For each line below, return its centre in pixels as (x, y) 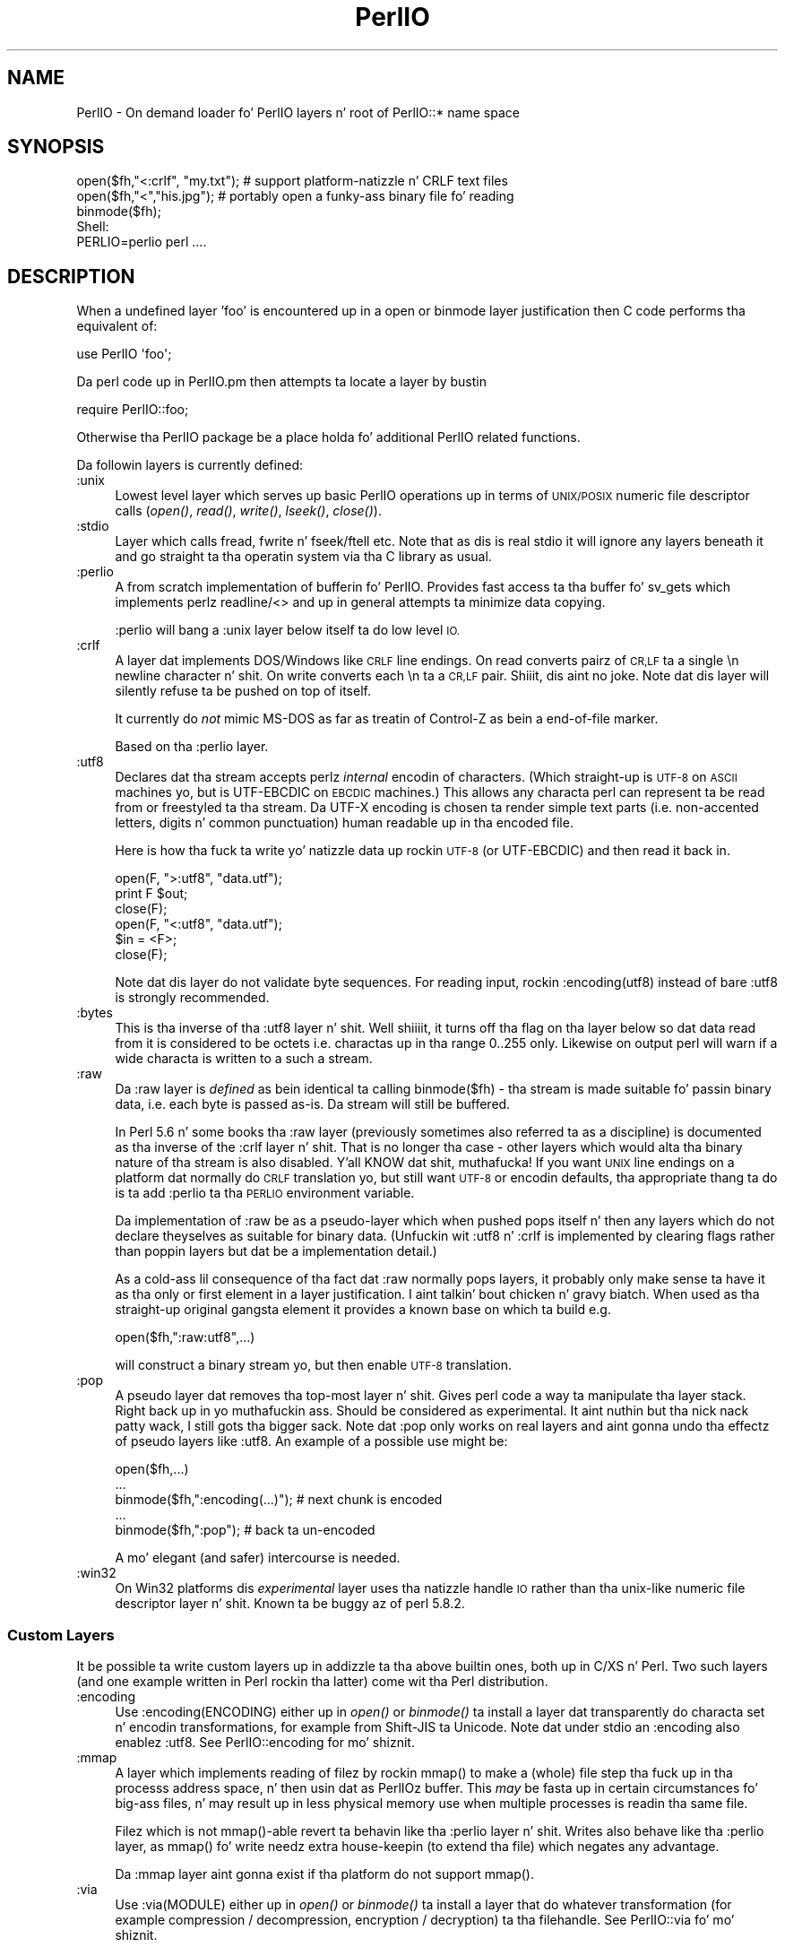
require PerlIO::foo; (133, 410)
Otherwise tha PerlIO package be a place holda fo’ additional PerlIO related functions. (328, 437)
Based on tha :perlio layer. (192, 747)
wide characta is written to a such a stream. (244, 1059)
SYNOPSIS (56, 147)
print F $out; (151, 894)
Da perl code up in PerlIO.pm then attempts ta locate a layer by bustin (281, 382)
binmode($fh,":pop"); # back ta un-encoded (245, 1530)
